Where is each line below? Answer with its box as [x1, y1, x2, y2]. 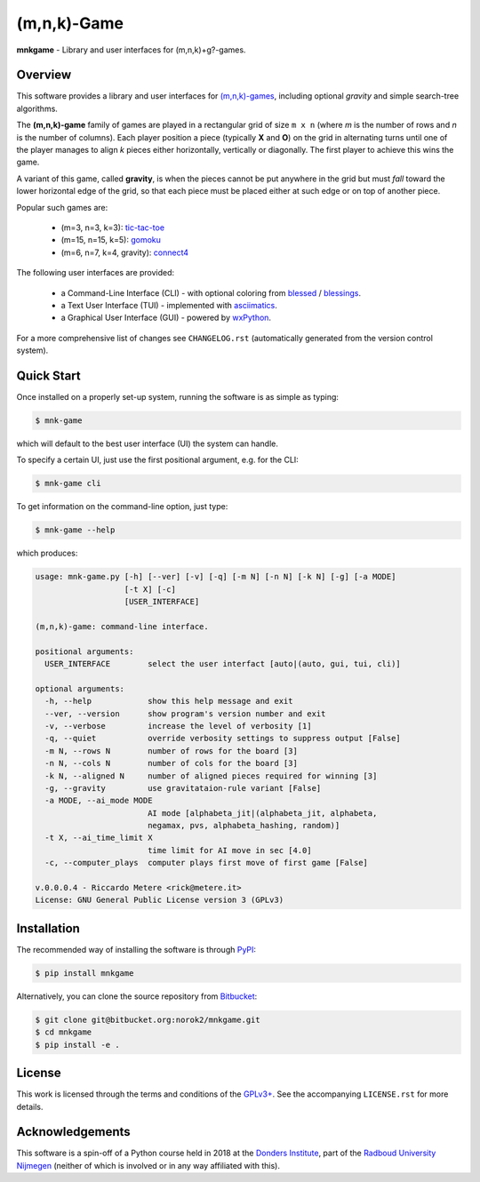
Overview [16, 68, 72, 83]
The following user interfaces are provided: [16, 268, 175, 278]
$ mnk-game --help [35, 525, 116, 535]
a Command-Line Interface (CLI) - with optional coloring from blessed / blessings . [60, 287, 362, 298]
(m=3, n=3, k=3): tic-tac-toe [60, 222, 164, 233]
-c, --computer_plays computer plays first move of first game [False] [44, 858, 369, 868]
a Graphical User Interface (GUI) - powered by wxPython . [60, 312, 271, 323]
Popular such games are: [16, 202, 108, 212]
